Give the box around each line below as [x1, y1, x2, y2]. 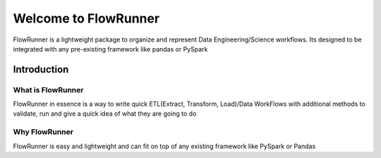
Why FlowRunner [13, 127, 74, 137]
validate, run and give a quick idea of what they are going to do [13, 109, 197, 118]
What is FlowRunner [13, 85, 84, 95]
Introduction [13, 63, 69, 75]
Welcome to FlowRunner [13, 11, 160, 26]
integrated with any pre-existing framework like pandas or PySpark [13, 44, 208, 53]
